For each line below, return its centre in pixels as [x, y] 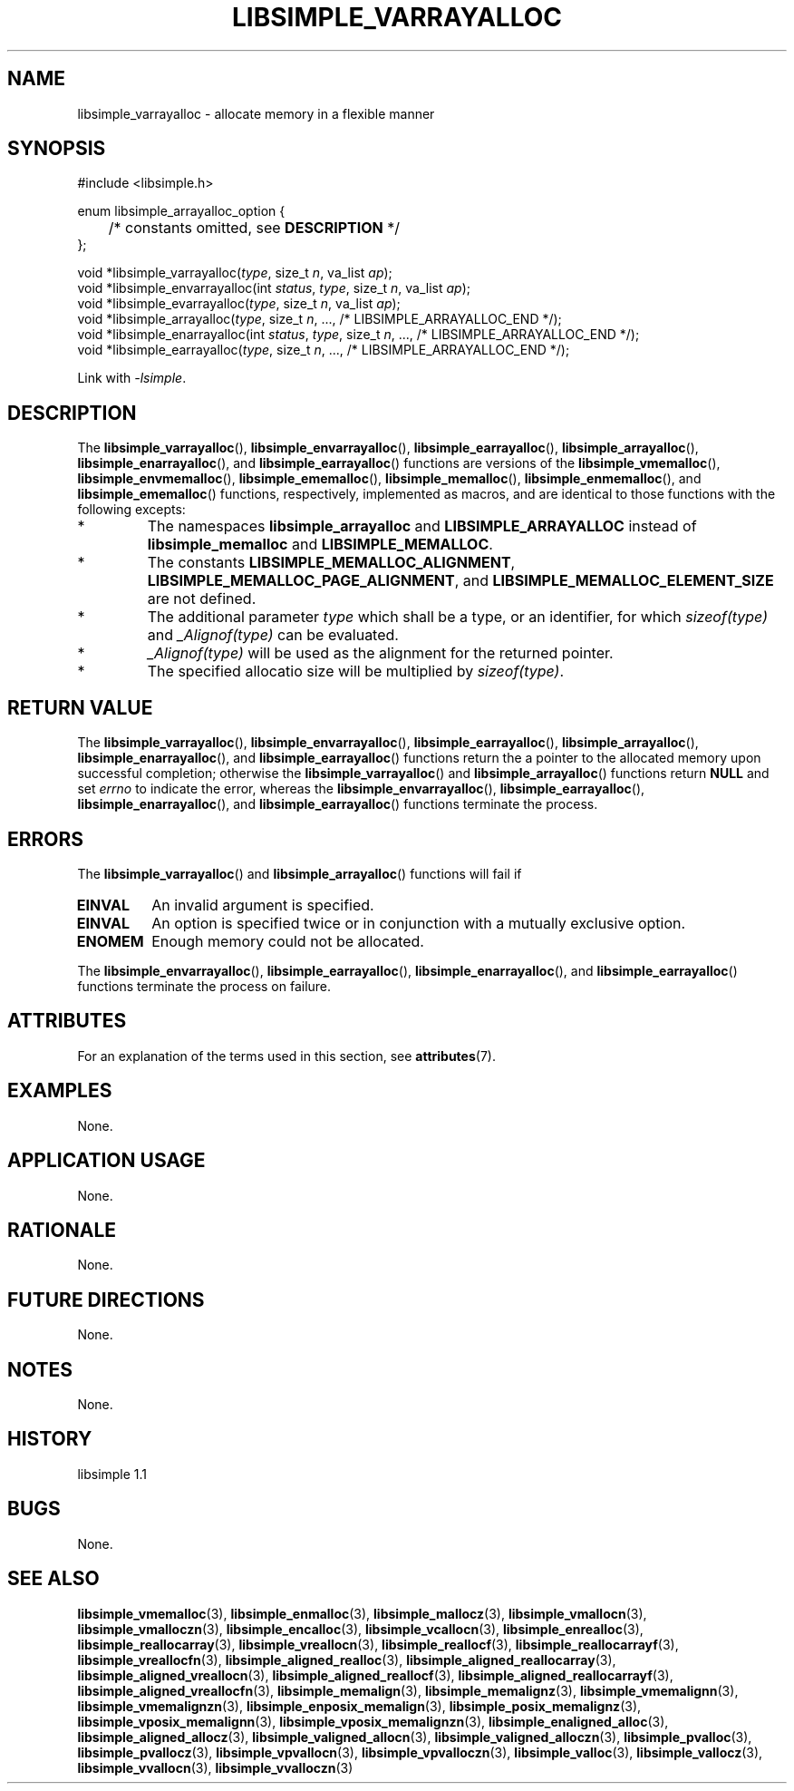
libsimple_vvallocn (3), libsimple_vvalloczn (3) [215, 1767]
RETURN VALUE [80, 707]
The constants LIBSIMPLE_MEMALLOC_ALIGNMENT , [331, 563]
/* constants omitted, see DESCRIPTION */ [254, 228]
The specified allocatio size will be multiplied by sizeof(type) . [356, 672]
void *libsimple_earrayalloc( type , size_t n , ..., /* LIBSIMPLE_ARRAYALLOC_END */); [324, 350]
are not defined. [202, 599]
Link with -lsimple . [132, 378]
